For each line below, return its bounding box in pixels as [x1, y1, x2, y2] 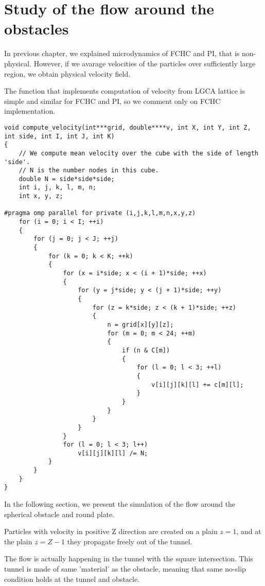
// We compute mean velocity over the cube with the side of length [19, 149, 258, 157]
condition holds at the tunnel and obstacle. [4, 573, 140, 584]
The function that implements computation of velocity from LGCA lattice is [4, 85, 245, 96]
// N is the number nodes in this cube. [19, 167, 159, 174]
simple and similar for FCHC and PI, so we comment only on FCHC [4, 95, 221, 106]
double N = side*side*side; [19, 175, 115, 183]
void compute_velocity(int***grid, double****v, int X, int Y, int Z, [4, 123, 251, 131]
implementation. [4, 105, 56, 116]
